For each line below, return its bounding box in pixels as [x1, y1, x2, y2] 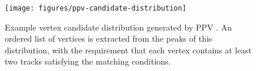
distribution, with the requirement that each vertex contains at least [5, 43, 252, 56]
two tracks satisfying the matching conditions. [5, 55, 171, 67]
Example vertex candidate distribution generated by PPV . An [5, 21, 232, 33]
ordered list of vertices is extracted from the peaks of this [5, 32, 212, 45]
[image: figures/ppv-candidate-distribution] [5, 4, 186, 12]
